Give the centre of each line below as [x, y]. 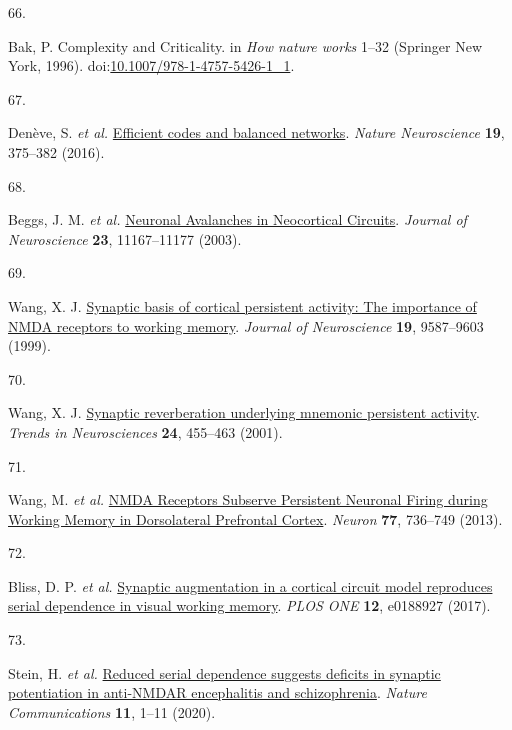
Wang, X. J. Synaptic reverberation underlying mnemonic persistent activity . [244, 412]
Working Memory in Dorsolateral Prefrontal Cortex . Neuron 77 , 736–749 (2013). [255, 518]
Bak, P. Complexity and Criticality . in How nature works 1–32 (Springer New [245, 45]
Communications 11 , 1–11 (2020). [112, 711]
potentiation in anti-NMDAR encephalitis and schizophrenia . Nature [217, 692]
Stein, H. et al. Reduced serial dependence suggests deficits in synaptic [224, 672]
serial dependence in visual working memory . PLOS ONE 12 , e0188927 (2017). [249, 605]
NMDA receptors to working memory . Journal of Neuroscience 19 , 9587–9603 [246, 325]
